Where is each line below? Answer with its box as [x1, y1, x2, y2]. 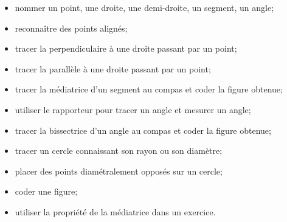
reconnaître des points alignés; [15, 21, 128, 34]
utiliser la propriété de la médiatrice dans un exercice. [15, 205, 216, 218]
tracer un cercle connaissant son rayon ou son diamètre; [15, 144, 223, 157]
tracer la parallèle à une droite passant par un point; [15, 62, 211, 75]
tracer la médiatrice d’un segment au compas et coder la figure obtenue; [15, 83, 283, 95]
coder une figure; [15, 185, 78, 198]
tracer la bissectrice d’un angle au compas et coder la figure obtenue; [15, 123, 271, 136]
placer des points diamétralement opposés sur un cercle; [15, 164, 223, 177]
